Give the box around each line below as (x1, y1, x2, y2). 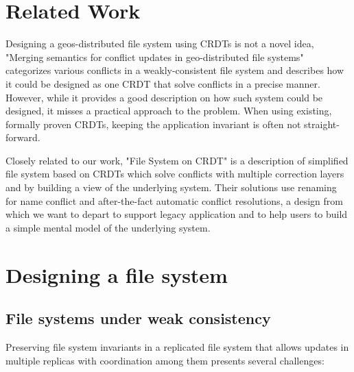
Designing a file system (5, 260, 228, 288)
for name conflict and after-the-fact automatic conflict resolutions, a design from (5, 193, 343, 208)
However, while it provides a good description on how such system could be (5, 90, 323, 104)
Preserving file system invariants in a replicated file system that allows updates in (5, 340, 349, 354)
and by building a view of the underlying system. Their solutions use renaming (5, 180, 337, 195)
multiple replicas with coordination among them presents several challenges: (5, 353, 324, 367)
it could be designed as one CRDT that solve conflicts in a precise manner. (5, 76, 320, 90)
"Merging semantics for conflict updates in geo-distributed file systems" (5, 49, 304, 64)
